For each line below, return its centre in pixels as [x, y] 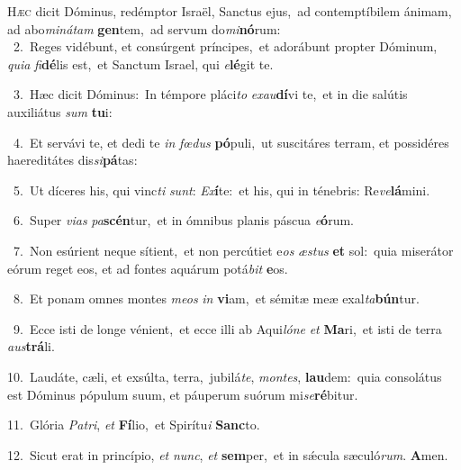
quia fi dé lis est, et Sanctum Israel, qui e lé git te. [140, 63]
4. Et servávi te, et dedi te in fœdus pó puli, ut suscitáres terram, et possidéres [231, 142]
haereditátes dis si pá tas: [72, 160]
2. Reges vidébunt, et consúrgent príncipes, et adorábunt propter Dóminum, [225, 46]
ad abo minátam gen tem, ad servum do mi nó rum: [144, 28]
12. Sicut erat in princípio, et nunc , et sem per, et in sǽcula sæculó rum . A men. [228, 454]
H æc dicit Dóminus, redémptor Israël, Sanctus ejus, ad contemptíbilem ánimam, [230, 11]
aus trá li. [31, 346]
